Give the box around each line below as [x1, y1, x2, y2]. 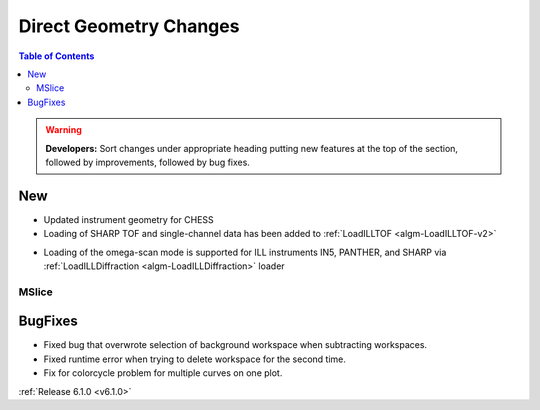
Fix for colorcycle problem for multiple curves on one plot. [43, 367, 283, 379]
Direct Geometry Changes [18, 15, 240, 37]
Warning [45, 124, 82, 136]
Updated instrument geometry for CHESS [43, 213, 214, 225]
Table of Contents [18, 50, 95, 62]
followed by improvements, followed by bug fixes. [45, 156, 250, 168]
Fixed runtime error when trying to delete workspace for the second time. [43, 353, 347, 365]
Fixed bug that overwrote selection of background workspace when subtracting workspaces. [43, 339, 428, 351]
